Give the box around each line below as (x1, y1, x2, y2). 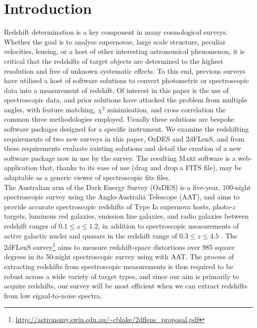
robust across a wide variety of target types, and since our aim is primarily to (4, 271, 239, 281)
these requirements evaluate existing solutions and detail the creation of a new (4, 143, 241, 153)
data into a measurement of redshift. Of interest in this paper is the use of (4, 85, 229, 95)
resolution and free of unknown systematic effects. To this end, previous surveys (4, 65, 246, 76)
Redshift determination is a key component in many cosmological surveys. (4, 27, 228, 37)
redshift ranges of (4, 221, 57, 231)
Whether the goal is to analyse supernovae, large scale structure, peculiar (4, 36, 226, 47)
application (4, 162, 38, 173)
